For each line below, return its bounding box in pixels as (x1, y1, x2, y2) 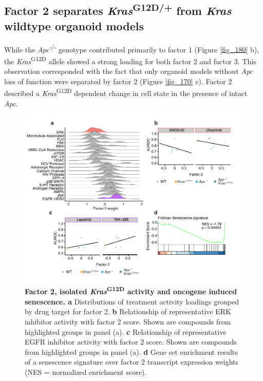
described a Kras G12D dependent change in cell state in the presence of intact (4, 86, 248, 98)
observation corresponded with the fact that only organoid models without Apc (4, 66, 253, 77)
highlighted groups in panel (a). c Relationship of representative (25, 326, 227, 337)
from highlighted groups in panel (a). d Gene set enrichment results (25, 346, 238, 357)
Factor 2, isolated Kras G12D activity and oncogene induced (25, 284, 237, 297)
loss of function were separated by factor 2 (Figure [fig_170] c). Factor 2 (4, 75, 232, 86)
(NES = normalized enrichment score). (25, 366, 147, 377)
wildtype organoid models (4, 17, 144, 33)
